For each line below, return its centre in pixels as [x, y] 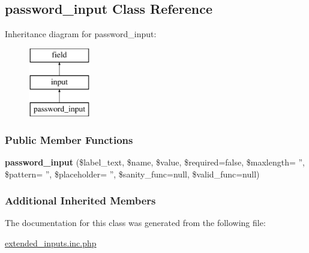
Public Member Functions [69, 139]
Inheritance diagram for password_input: [81, 34]
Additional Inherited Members [80, 201]
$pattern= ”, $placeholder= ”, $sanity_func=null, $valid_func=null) [132, 174]
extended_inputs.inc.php [51, 243]
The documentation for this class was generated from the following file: [135, 223]
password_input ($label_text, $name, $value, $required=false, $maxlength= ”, [155, 162]
